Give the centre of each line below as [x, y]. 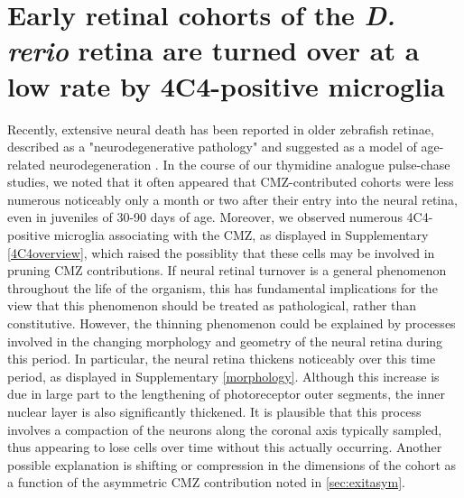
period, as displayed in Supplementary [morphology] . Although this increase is [223, 376]
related [27, 164]
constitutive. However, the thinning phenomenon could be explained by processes [232, 323]
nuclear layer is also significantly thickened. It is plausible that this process [214, 411]
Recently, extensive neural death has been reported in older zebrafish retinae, [221, 129]
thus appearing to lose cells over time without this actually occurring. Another [225, 447]
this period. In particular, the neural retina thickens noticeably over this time [222, 359]
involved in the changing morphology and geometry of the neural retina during [225, 341]
